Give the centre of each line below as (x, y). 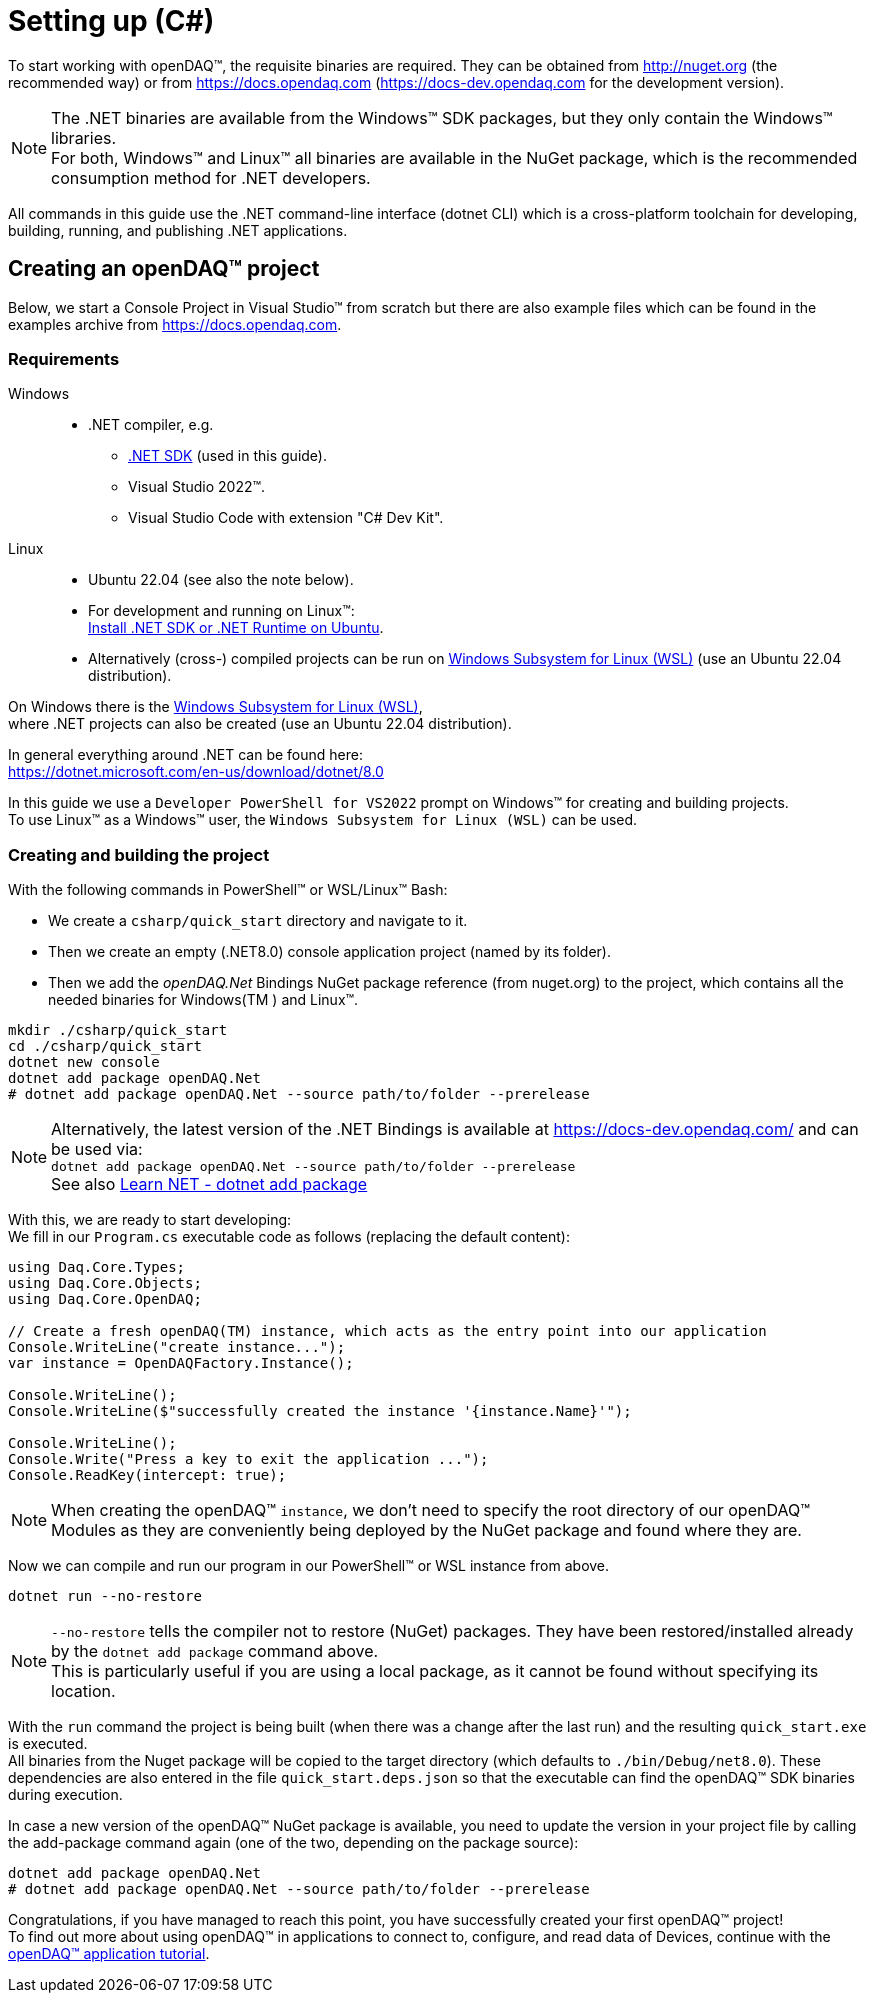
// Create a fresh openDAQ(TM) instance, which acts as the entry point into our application (387, 1331)
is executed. (48, 1744)
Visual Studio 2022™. (197, 487)
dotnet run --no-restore (105, 1596)
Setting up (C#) (111, 21)
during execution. (65, 1795)
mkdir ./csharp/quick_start (118, 1030)
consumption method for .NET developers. (211, 177)
